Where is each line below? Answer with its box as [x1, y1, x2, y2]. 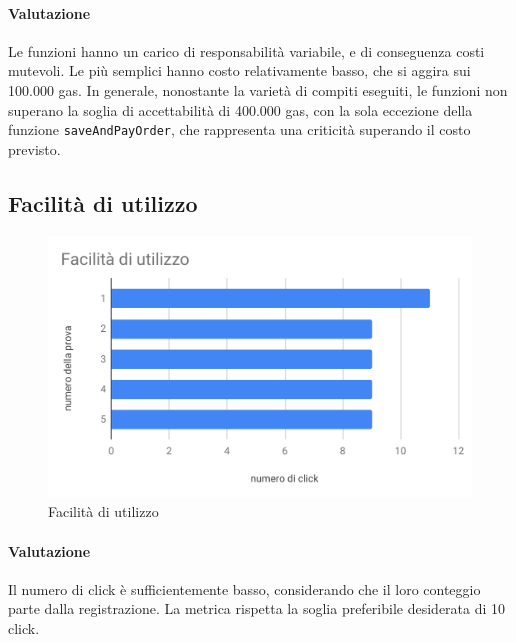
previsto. [8, 138, 61, 159]
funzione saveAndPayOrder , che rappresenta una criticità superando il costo [8, 119, 471, 140]
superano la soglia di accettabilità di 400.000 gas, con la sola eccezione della [8, 99, 473, 120]
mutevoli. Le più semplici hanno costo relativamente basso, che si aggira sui [8, 60, 471, 81]
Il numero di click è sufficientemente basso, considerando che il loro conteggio [8, 578, 481, 599]
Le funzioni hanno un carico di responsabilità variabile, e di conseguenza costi [8, 40, 485, 61]
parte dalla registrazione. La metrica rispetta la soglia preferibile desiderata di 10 [8, 598, 506, 619]
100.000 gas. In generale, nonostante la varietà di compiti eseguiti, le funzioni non [8, 79, 508, 100]
